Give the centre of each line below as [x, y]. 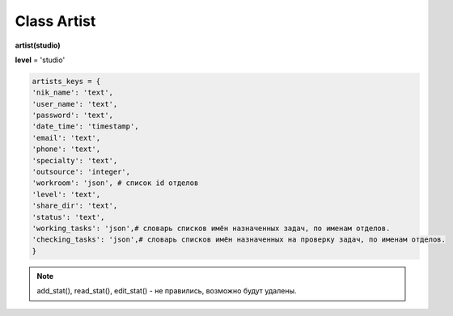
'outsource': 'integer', [81, 172]
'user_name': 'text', [75, 104]
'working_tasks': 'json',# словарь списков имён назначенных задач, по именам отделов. [211, 228]
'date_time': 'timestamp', [85, 126]
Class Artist [55, 21]
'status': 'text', [68, 217]
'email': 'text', [66, 138]
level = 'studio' [40, 60]
